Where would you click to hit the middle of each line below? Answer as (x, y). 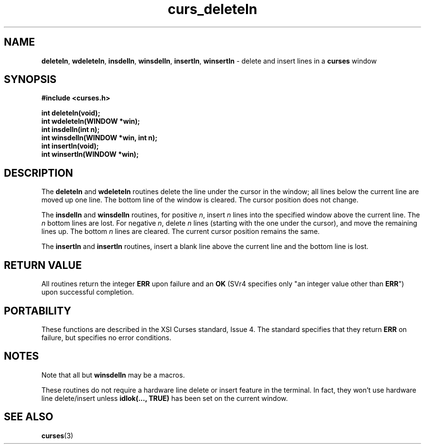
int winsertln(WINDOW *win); (90, 154)
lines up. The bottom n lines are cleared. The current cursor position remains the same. (180, 232)
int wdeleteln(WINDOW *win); (91, 121)
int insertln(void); (70, 146)
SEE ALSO (29, 417)
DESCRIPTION (39, 173)
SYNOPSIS (30, 80)
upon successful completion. (88, 292)
